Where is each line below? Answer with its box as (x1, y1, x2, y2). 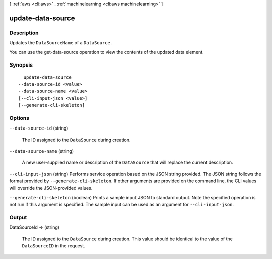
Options (9, 114, 30, 121)
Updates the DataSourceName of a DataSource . (9, 40, 113, 46)
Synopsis (9, 61, 33, 69)
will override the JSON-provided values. (9, 185, 93, 191)
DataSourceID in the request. (22, 243, 85, 249)
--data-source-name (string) (9, 148, 74, 154)
